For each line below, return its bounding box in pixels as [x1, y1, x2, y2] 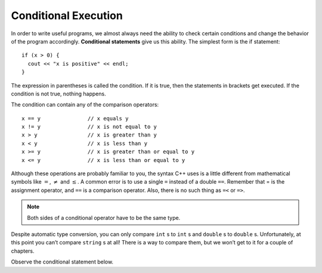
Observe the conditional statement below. [11, 258, 113, 265]
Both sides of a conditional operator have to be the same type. [27, 214, 181, 221]
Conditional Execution [11, 9, 123, 22]
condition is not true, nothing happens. [11, 90, 107, 97]
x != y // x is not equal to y [21, 123, 157, 131]
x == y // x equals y [21, 115, 129, 122]
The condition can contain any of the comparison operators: [11, 101, 159, 108]
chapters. [11, 247, 35, 255]
